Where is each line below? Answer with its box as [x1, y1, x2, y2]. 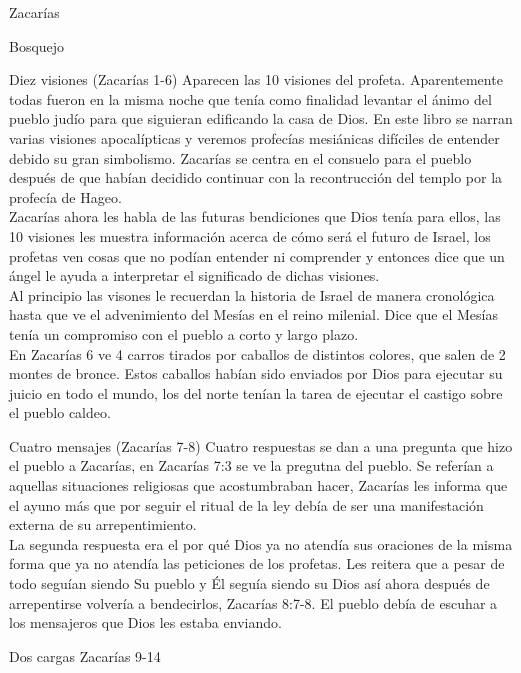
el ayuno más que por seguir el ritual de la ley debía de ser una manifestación [9, 494, 484, 515]
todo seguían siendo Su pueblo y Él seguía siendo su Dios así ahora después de [9, 573, 490, 594]
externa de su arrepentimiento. [9, 514, 197, 535]
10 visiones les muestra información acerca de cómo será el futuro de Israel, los [9, 225, 491, 246]
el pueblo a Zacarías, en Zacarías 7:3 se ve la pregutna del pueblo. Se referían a [9, 455, 494, 476]
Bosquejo [9, 35, 65, 56]
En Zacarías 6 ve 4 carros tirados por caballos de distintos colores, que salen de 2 [9, 343, 506, 364]
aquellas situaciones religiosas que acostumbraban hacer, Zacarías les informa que [9, 475, 508, 496]
